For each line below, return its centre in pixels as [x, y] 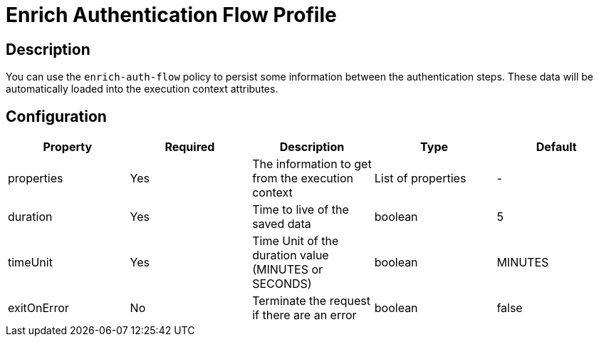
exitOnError [38, 308]
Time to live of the [301, 210]
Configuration [56, 116]
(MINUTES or [288, 270]
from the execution [303, 178]
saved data [282, 224]
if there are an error [304, 315]
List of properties [420, 178]
